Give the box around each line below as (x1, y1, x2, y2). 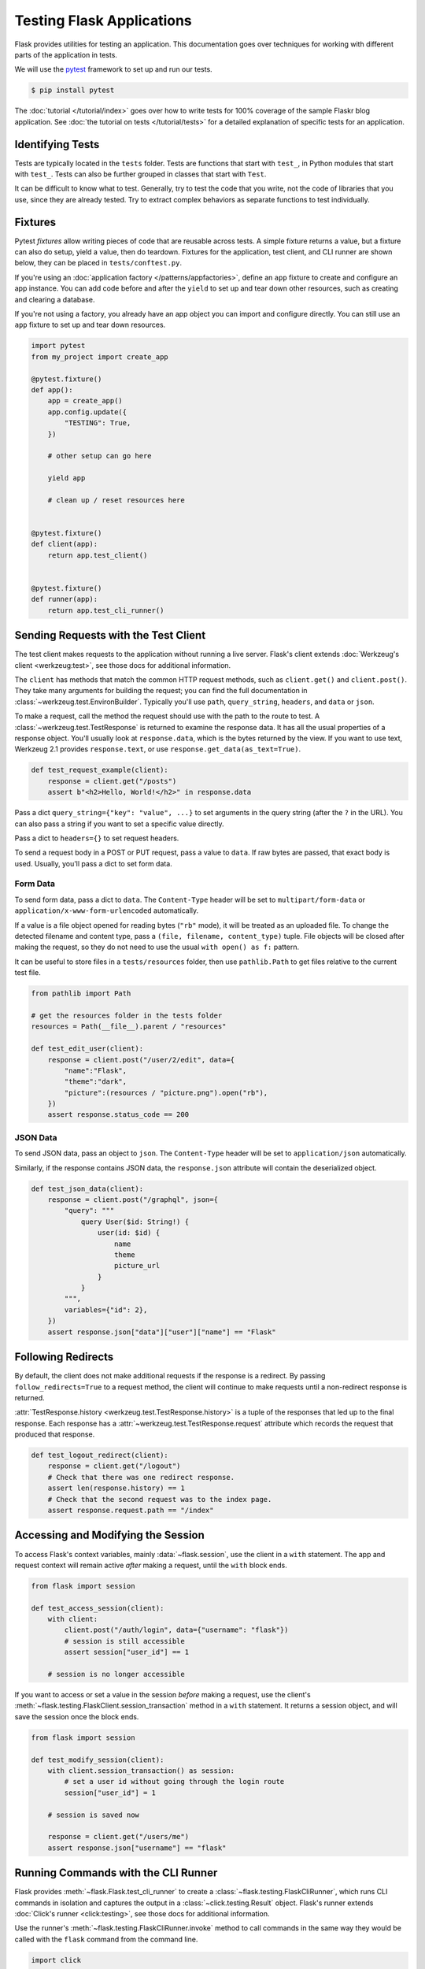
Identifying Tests (14, 138, 100, 151)
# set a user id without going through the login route (64, 1777, 285, 1786)
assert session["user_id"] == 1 (64, 1648, 189, 1657)
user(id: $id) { (97, 1229, 161, 1237)
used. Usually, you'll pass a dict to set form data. (14, 858, 172, 868)
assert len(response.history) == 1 (47, 1484, 185, 1493)
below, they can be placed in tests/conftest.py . (14, 258, 183, 268)
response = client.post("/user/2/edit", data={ (47, 1055, 235, 1064)
